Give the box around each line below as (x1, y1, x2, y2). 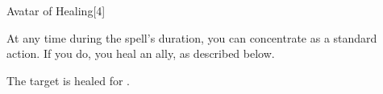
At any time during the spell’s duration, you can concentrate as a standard (6, 29, 377, 46)
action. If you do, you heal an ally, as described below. (6, 45, 275, 62)
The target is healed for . (6, 72, 130, 88)
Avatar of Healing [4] (6, 2, 106, 18)
